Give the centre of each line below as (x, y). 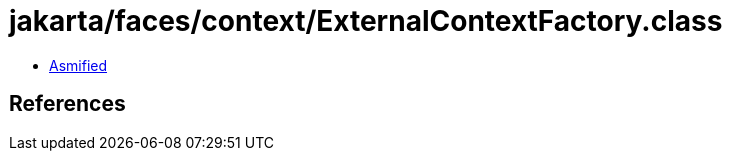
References (67, 104)
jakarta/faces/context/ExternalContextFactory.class (366, 21)
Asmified (78, 65)
